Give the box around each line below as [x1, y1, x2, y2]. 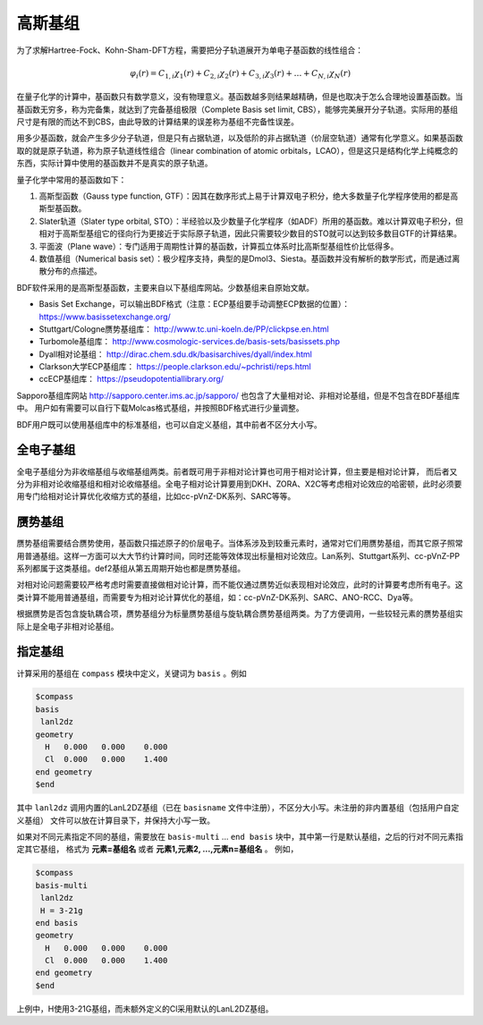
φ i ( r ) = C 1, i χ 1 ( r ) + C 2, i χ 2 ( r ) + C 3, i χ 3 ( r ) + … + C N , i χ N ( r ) [130, 68, 352, 80]
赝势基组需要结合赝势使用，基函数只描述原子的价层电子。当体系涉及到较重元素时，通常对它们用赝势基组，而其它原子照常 [16, 538, 463, 549]
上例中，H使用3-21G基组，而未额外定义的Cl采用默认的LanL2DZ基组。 [16, 1003, 274, 1014]
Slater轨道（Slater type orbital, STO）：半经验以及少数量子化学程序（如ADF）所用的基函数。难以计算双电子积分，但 [38, 216, 464, 226]
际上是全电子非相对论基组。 [16, 621, 119, 631]
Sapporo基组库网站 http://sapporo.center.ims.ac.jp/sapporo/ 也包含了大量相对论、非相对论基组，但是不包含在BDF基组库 [16, 390, 461, 401]
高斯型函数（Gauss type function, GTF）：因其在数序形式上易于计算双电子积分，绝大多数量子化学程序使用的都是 [38, 191, 451, 201]
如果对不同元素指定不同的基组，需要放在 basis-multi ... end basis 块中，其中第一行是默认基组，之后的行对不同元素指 [16, 831, 464, 842]
